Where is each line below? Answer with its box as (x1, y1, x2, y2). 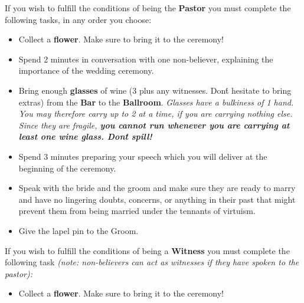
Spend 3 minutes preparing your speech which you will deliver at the (18, 150, 267, 162)
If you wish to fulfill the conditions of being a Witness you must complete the (5, 244, 290, 256)
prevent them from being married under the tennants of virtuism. (18, 205, 256, 217)
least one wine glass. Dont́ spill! (18, 130, 152, 143)
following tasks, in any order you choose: (5, 13, 152, 25)
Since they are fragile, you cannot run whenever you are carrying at (18, 118, 290, 131)
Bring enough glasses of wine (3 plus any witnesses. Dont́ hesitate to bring (18, 84, 292, 96)
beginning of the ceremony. (18, 162, 116, 174)
